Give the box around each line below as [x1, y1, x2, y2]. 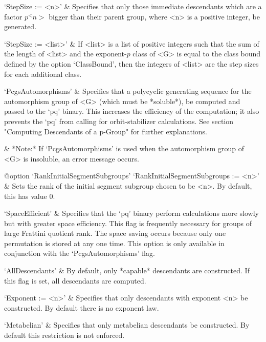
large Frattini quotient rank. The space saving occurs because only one [4, 228, 226, 238]
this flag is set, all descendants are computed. [4, 275, 146, 286]
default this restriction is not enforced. [4, 330, 125, 340]
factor [4, 11, 23, 22]
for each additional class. [4, 68, 82, 79]
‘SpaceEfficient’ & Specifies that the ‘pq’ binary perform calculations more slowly [4, 208, 259, 218]
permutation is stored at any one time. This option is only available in [4, 237, 225, 248]
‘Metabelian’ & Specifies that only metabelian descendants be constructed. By [4, 319, 250, 330]
